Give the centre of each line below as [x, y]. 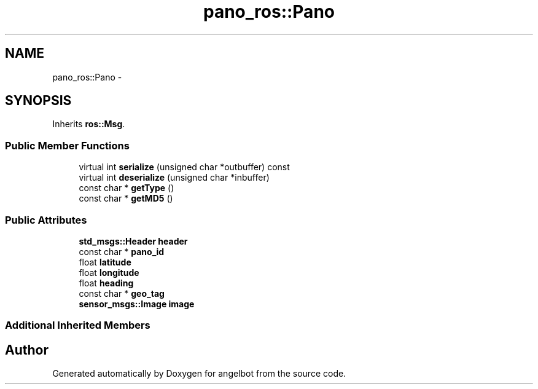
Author [27, 350]
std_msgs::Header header [133, 241]
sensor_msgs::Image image [137, 304]
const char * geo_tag [122, 293]
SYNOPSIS [38, 101]
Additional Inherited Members [78, 325]
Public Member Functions [67, 145]
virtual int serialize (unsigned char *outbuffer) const [184, 167]
